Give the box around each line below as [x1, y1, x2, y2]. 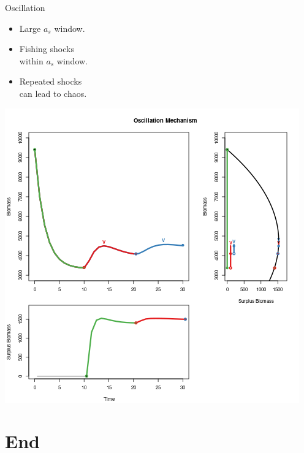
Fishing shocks [19, 42, 74, 55]
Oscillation [5, 1, 45, 13]
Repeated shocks [19, 75, 82, 88]
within [19, 54, 44, 67]
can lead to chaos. [19, 86, 87, 99]
